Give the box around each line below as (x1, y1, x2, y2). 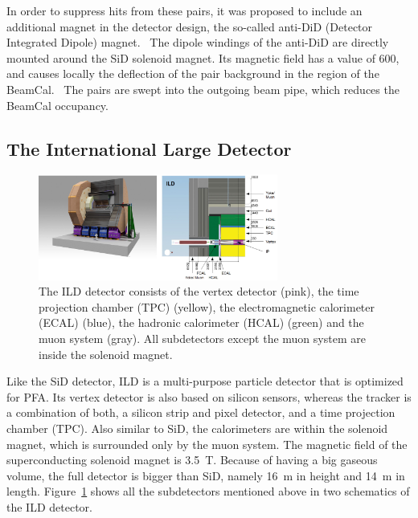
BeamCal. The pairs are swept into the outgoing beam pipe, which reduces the (6, 80, 400, 97)
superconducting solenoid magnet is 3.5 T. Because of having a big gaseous (6, 451, 378, 468)
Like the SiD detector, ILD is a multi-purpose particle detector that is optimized (6, 373, 404, 390)
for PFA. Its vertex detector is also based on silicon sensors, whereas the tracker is (6, 388, 412, 405)
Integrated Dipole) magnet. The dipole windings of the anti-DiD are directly (6, 34, 389, 51)
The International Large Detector (6, 136, 292, 161)
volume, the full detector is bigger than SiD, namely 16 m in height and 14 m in (6, 467, 405, 483)
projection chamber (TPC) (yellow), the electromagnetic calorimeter (39, 298, 375, 315)
